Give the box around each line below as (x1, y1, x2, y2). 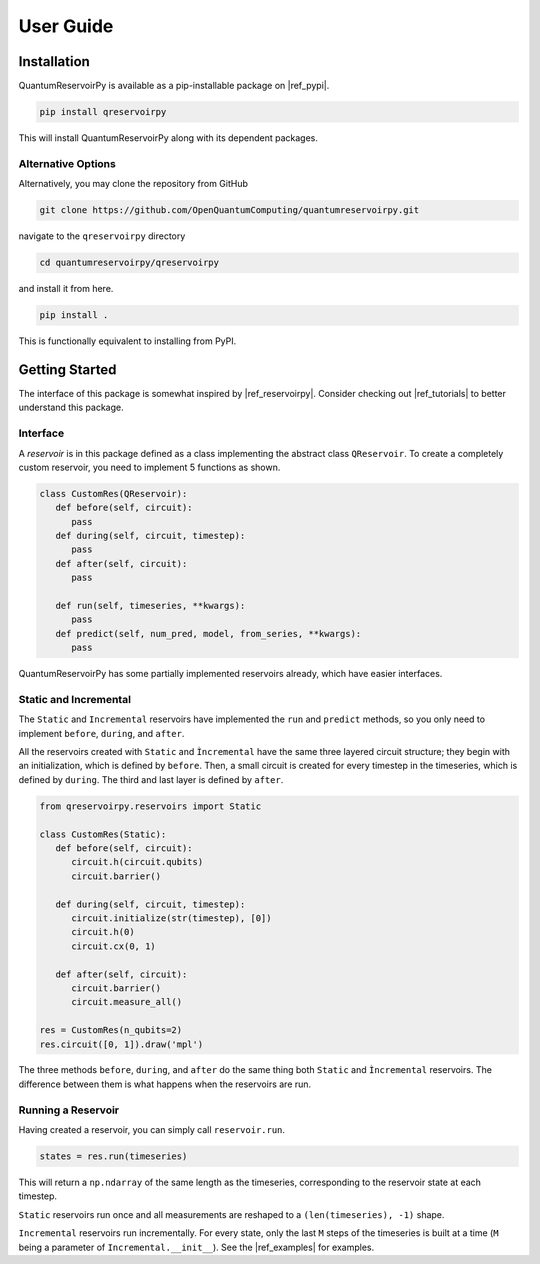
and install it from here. (18, 283, 114, 295)
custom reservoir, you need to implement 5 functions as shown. (18, 461, 281, 473)
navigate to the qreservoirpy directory (18, 230, 186, 242)
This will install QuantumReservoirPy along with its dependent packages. (18, 132, 319, 144)
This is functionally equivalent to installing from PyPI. (18, 335, 237, 347)
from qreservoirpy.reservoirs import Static (39, 800, 262, 812)
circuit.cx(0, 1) (71, 940, 157, 952)
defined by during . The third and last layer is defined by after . (18, 773, 284, 785)
